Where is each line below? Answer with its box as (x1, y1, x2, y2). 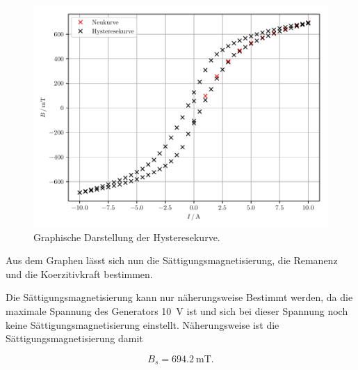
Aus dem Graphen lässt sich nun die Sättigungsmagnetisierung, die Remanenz (6, 253, 338, 268)
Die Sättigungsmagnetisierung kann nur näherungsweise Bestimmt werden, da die (6, 290, 353, 305)
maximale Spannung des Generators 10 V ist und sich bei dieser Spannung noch (6, 303, 348, 318)
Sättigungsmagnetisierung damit (6, 331, 143, 346)
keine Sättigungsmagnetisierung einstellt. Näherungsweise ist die (6, 317, 279, 332)
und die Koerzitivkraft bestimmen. (6, 266, 153, 281)
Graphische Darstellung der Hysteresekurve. (33, 229, 220, 244)
